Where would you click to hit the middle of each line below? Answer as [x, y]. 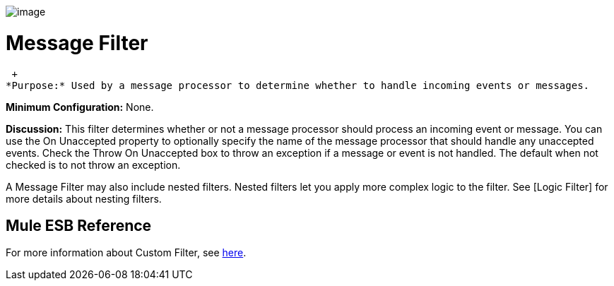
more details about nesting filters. [84, 198]
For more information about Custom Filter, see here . [126, 253]
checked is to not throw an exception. [93, 165]
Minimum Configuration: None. [80, 107]
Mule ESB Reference [79, 225]
